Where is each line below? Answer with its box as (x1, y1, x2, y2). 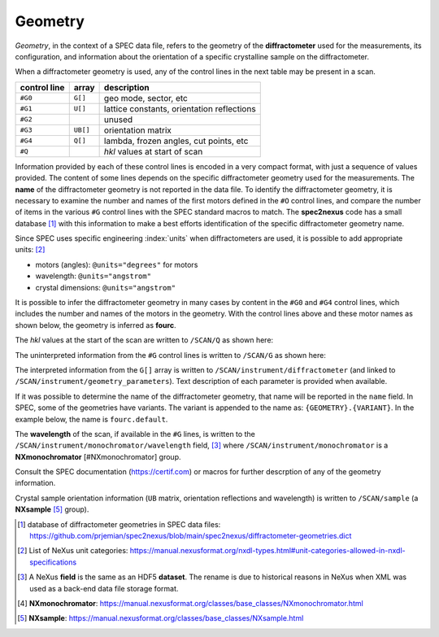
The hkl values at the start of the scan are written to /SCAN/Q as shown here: (15, 335, 274, 345)
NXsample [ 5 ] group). (15, 504, 89, 514)
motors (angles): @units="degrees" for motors (35, 260, 198, 269)
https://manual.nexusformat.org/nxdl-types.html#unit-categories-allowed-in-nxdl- (129, 546, 406, 556)
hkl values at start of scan (103, 146, 203, 157)
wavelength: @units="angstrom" (35, 271, 152, 281)
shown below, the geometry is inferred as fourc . (15, 320, 176, 329)
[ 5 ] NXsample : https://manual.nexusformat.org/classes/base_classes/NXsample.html (17, 613, 304, 623)
